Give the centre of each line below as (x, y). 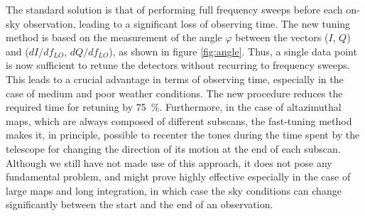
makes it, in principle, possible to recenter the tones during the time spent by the (183, 135)
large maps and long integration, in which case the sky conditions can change (174, 190)
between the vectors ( (282, 37)
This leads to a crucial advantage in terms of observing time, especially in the (175, 79)
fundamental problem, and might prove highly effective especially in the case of (178, 177)
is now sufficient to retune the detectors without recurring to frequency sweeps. (178, 65)
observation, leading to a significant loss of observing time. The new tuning (187, 23)
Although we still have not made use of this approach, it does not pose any (169, 162)
